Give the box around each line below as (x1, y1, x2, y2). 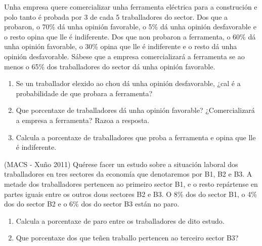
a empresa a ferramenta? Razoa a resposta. (16, 114, 150, 125)
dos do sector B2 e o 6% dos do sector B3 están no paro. (4, 198, 180, 209)
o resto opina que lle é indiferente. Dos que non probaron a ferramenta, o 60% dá (4, 31, 256, 42)
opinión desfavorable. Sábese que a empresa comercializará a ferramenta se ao (4, 51, 245, 61)
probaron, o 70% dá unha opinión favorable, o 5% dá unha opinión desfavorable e (4, 21, 256, 32)
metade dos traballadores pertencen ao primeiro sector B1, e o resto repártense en (4, 178, 258, 189)
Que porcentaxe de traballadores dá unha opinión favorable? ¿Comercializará (16, 105, 255, 115)
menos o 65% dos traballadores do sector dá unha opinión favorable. (4, 61, 215, 71)
